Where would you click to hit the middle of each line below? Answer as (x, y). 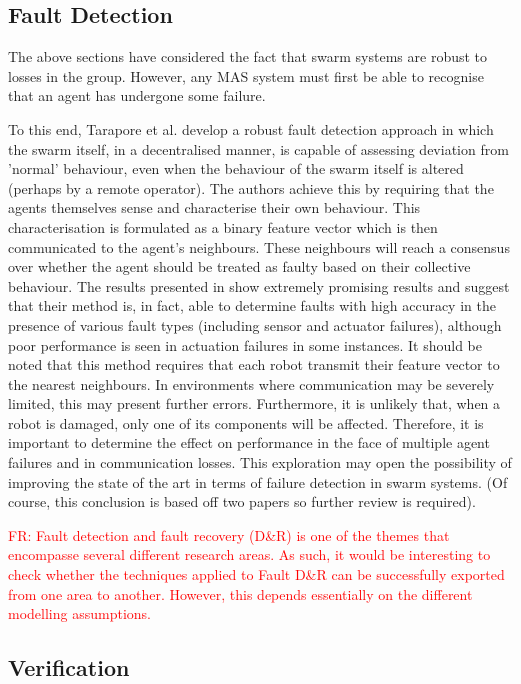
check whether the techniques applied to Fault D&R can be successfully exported (256, 574)
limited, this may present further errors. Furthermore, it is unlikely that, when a (254, 403)
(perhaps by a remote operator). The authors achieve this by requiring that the (251, 187)
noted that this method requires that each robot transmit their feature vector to (254, 364)
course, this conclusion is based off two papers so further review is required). (242, 501)
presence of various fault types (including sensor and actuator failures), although (255, 324)
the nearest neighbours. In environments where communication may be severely (251, 383)
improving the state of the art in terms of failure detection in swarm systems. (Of (258, 481)
